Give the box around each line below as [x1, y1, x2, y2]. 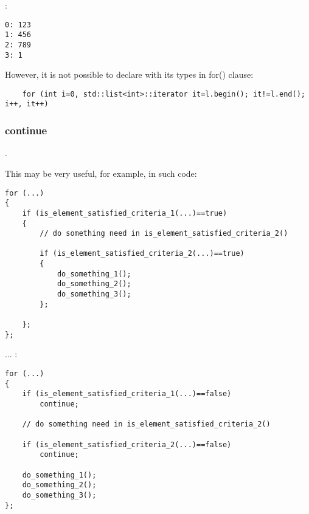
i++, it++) [5, 100, 49, 109]
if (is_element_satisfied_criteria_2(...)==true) [40, 249, 245, 258]
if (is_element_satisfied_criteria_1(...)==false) [22, 389, 232, 399]
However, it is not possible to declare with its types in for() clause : [5, 68, 254, 81]
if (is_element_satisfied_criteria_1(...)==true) [22, 208, 227, 218]
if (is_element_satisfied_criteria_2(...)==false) [22, 440, 232, 449]
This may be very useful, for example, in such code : [5, 166, 197, 179]
